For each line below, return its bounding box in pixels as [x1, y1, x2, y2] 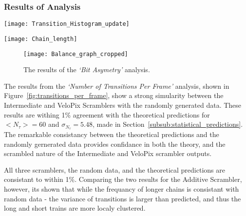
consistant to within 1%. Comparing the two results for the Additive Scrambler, [4, 174, 242, 184]
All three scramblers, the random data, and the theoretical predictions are [4, 164, 225, 175]
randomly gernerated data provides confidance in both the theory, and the [4, 138, 226, 149]
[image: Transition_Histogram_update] [4, 20, 130, 28]
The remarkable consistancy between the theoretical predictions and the [4, 129, 219, 139]
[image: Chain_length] [4, 35, 77, 42]
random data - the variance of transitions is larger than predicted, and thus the [4, 193, 241, 203]
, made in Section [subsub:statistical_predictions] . [93, 119, 243, 129]
